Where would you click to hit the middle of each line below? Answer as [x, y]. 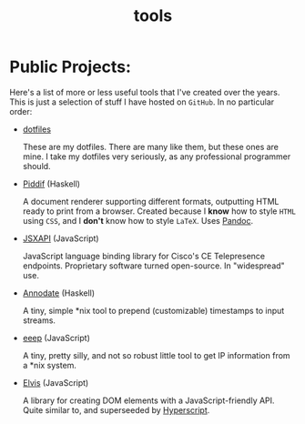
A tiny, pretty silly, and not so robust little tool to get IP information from [156, 355]
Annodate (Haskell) [59, 293]
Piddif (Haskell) [51, 184]
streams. [39, 320]
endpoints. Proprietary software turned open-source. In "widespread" [153, 266]
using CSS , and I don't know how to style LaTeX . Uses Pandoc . [138, 220]
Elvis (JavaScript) [56, 382]
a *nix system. [50, 365]
